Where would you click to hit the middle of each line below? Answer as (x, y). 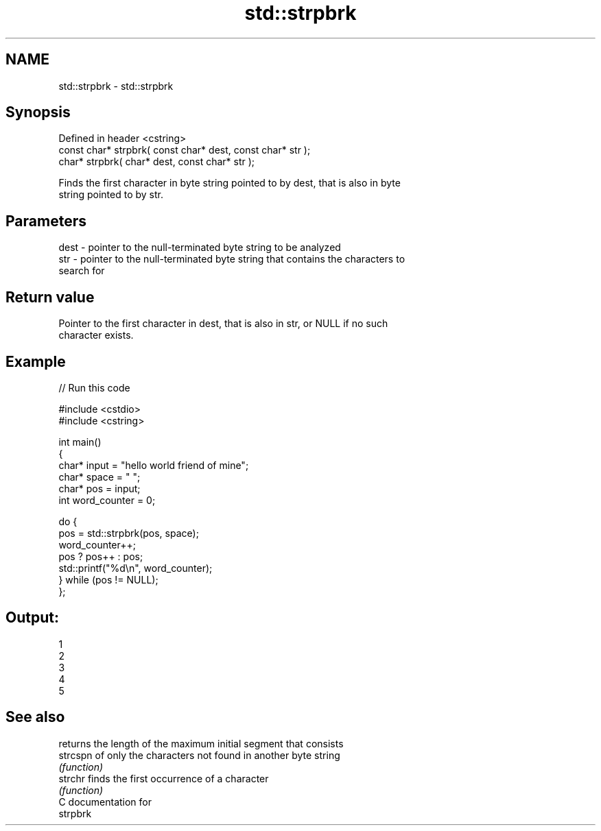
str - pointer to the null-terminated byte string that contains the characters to (232, 259)
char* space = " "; (99, 477)
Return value (50, 297)
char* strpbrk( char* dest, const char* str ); (157, 162)
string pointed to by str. (111, 195)
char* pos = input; (99, 488)
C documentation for (105, 802)
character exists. (96, 335)
